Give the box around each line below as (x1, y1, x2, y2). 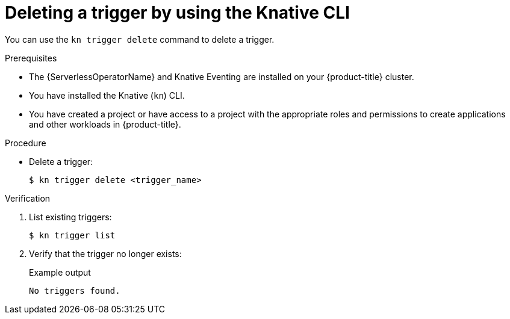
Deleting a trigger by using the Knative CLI (5, 2, 350, 23)
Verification (5, 193, 51, 203)
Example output (29, 267, 91, 277)
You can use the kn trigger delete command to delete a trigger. (5, 34, 275, 45)
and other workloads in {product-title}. (29, 119, 181, 129)
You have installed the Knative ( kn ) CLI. (29, 90, 185, 101)
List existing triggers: (29, 211, 112, 222)
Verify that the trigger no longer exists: (29, 248, 182, 259)
